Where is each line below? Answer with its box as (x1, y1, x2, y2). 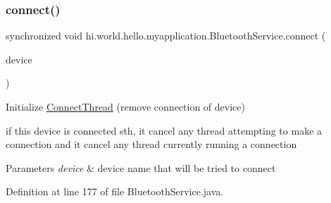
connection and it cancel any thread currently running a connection (6, 137, 297, 152)
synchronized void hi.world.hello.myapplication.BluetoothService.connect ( (6, 28, 326, 43)
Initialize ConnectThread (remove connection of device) (6, 99, 245, 113)
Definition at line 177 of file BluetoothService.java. (6, 184, 224, 199)
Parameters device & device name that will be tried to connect (6, 160, 276, 175)
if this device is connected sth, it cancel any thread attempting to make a (6, 123, 323, 137)
